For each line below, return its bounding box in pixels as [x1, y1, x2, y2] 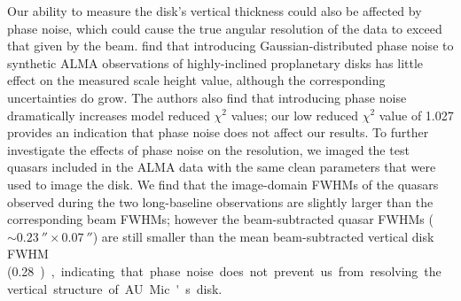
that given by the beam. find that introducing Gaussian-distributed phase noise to [7, 36, 454, 55]
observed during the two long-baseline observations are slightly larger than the [7, 192, 434, 211]
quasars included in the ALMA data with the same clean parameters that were [7, 158, 436, 176]
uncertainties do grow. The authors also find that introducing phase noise [7, 88, 407, 106]
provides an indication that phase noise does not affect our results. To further [7, 123, 429, 142]
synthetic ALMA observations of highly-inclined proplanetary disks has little [7, 53, 424, 72]
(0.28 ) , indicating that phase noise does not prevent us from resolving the [7, 261, 441, 280]
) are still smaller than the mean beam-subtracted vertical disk [92, 227, 434, 245]
